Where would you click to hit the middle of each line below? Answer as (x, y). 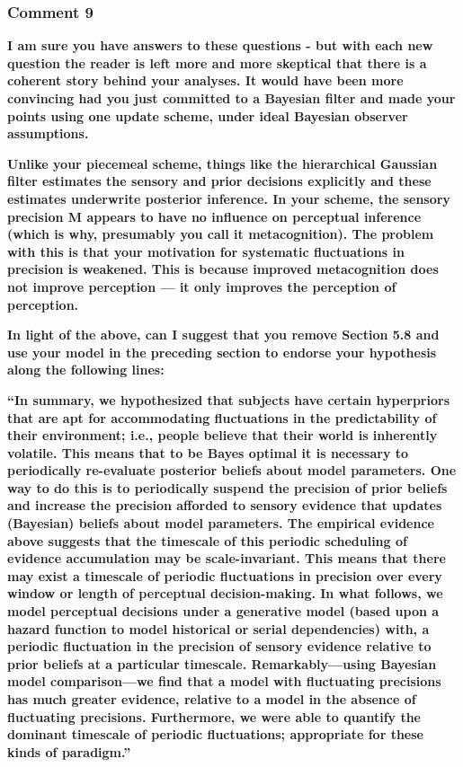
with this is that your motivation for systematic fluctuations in (206, 251)
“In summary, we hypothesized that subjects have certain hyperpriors (228, 399)
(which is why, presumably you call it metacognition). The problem (221, 234)
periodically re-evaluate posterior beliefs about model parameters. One (232, 470)
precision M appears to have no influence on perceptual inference (214, 216)
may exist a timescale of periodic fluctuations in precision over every (225, 575)
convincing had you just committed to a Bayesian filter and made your (231, 98)
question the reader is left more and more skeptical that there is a (217, 62)
